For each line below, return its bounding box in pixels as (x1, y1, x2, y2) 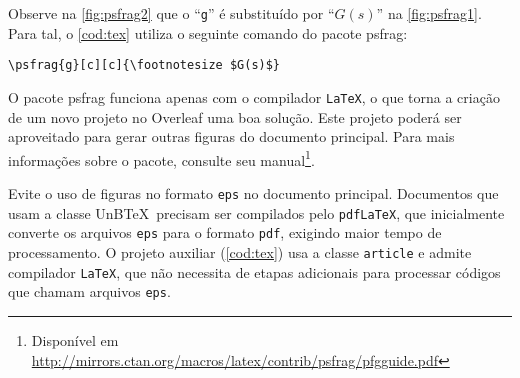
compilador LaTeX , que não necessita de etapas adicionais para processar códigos (8, 261, 501, 282)
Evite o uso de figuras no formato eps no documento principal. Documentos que (8, 183, 499, 203)
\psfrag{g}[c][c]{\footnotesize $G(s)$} (8, 58, 281, 73)
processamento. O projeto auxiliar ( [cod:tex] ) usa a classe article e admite (8, 241, 472, 262)
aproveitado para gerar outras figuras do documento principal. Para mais (8, 126, 455, 147)
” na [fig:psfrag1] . (376, 3, 482, 23)
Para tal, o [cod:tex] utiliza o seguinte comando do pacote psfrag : (8, 22, 408, 43)
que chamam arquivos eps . (8, 281, 171, 302)
